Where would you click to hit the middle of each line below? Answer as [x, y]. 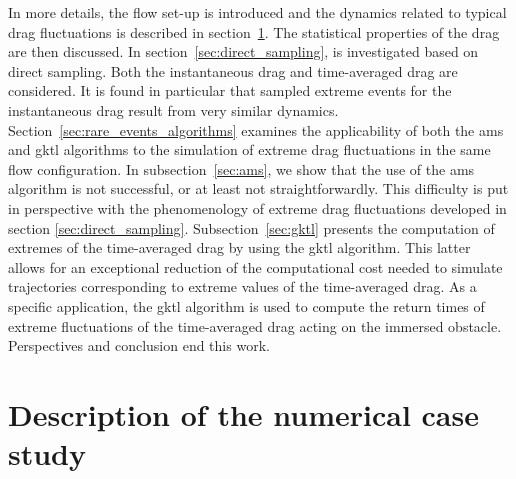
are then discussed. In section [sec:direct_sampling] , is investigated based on [243, 51]
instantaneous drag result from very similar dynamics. [173, 109]
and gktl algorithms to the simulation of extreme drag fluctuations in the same [249, 149]
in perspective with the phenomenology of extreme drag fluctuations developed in [257, 207]
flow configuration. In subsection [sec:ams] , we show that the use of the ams [241, 168]
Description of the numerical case [243, 413]
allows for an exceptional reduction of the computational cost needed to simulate [255, 266]
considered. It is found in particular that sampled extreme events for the [230, 90]
